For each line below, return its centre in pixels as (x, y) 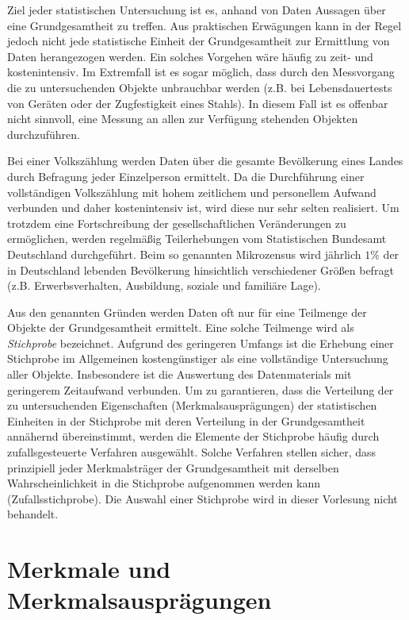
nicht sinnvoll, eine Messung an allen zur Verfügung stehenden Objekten (183, 119)
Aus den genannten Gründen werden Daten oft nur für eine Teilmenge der (187, 312)
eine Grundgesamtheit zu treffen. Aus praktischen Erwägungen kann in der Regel (204, 25)
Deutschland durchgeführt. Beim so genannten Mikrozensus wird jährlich (184, 254)
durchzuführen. (44, 134)
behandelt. (33, 514)
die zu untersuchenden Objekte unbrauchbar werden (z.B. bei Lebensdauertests (200, 87)
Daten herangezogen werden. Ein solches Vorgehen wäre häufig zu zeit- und (190, 56)
